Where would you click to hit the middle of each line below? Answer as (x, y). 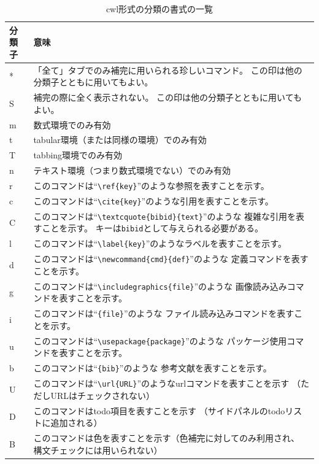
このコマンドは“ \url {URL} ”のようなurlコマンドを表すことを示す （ (167, 383)
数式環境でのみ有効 (72, 124)
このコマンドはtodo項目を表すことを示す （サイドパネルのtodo (159, 410)
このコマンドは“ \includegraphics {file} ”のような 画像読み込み (160, 286)
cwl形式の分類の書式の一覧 (159, 9)
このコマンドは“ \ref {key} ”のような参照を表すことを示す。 (151, 185)
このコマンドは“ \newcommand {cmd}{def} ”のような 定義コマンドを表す (171, 259)
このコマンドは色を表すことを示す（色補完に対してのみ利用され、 (167, 438)
